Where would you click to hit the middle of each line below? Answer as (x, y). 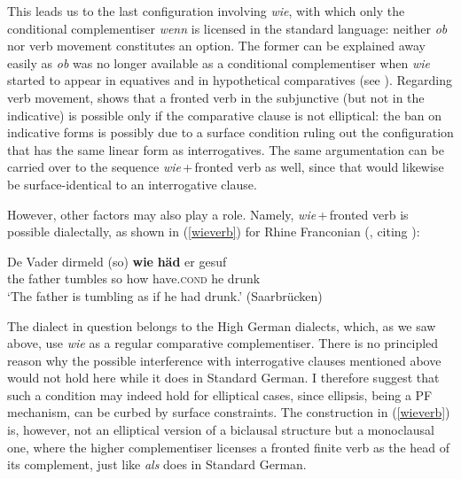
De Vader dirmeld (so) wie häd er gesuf (117, 261)
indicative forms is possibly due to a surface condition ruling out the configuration (230, 132)
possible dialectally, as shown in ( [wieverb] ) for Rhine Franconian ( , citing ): (214, 232)
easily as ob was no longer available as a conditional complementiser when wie (219, 62)
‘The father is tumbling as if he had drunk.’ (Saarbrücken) (165, 295)
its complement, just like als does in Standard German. (157, 464)
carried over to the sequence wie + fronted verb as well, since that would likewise (226, 167)
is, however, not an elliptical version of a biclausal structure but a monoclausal (221, 430)
